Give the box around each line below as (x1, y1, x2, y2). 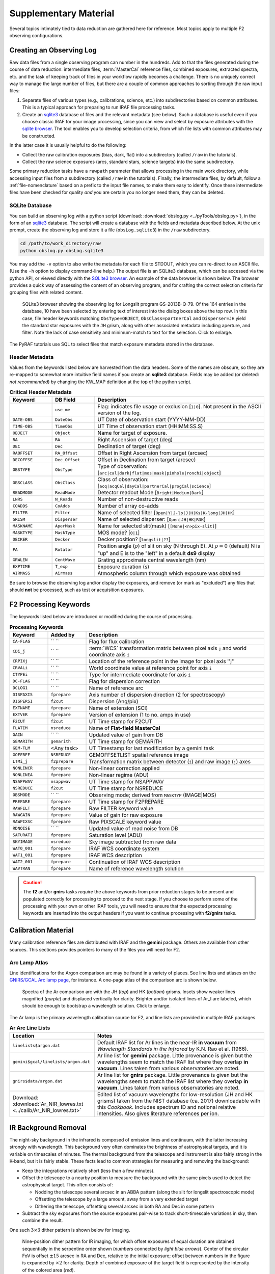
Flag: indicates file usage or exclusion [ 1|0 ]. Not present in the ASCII (97, 403, 261, 410)
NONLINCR (12, 765, 33, 771)
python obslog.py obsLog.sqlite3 (20, 248, 104, 253)
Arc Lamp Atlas (9, 959, 48, 966)
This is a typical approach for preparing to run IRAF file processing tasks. (22, 104, 176, 111)
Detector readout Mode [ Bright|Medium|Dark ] (97, 489, 204, 496)
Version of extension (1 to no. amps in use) (89, 711, 191, 718)
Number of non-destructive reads (97, 496, 178, 503)
